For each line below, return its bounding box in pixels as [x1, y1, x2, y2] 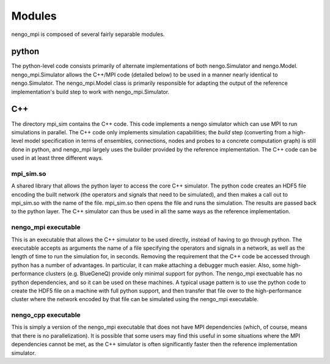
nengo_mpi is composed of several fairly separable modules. [11, 31, 165, 38]
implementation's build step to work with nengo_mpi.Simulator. [11, 88, 170, 95]
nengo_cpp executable [11, 311, 81, 319]
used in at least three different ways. [11, 155, 103, 162]
